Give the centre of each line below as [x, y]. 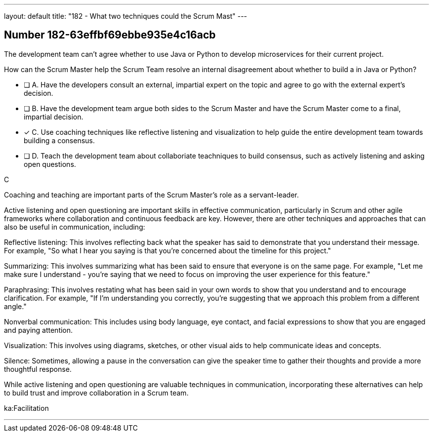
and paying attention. [39, 330]
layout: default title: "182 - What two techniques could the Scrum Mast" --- [126, 16]
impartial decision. [54, 117]
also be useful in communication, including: [75, 227]
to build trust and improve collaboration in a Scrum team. [96, 393]
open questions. [50, 164]
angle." [15, 306]
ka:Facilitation [26, 408]
